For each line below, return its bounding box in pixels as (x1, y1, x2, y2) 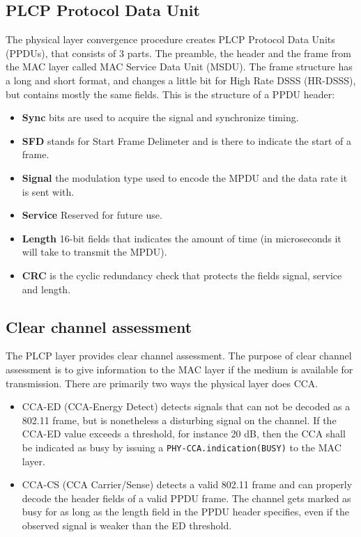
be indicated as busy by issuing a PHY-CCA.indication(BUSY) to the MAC (22, 439, 341, 454)
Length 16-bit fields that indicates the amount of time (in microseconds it (22, 231, 341, 245)
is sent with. (22, 184, 75, 199)
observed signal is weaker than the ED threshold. (22, 517, 232, 532)
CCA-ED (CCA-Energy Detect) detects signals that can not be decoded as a (22, 399, 351, 414)
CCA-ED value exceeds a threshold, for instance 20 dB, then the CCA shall (22, 426, 346, 441)
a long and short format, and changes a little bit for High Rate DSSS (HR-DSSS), (6, 72, 356, 87)
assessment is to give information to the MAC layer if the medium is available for (6, 361, 353, 376)
